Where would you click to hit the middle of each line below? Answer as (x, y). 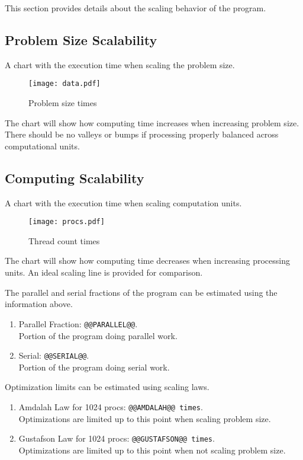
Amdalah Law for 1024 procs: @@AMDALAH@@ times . (111, 406)
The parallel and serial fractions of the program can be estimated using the (141, 292)
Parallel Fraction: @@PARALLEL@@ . (78, 323)
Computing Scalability (75, 178)
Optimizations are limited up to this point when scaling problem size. (145, 418)
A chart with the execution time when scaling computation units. (123, 202)
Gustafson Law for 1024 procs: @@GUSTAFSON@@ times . (117, 438)
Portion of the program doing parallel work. (98, 335)
